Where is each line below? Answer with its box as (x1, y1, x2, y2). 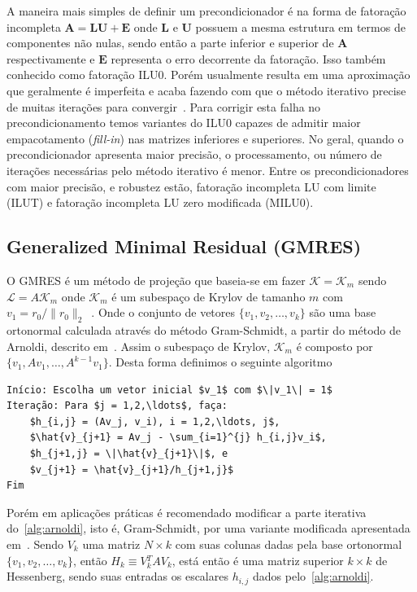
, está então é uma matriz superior (172, 551, 344, 568)
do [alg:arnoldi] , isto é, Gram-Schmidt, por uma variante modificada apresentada (7, 520, 410, 537)
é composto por (296, 337, 373, 354)
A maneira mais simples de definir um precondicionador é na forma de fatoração (7, 2, 406, 19)
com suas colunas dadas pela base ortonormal (175, 536, 402, 553)
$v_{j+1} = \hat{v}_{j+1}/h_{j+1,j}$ (29, 463, 234, 476)
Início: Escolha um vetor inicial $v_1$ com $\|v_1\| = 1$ (7, 384, 332, 396)
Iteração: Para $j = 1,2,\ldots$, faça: (7, 400, 228, 412)
